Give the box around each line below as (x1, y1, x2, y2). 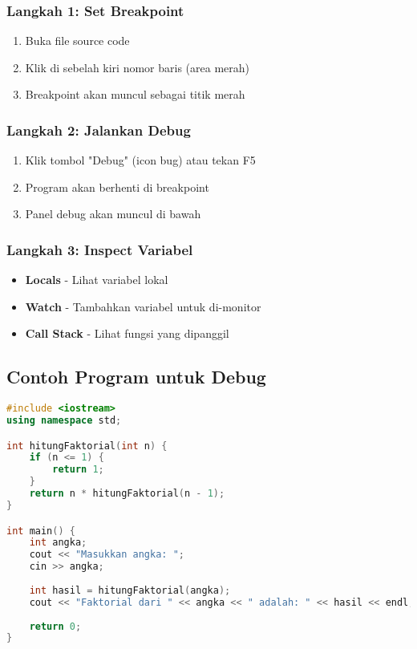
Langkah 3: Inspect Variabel (6, 239, 193, 259)
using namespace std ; (6, 415, 122, 427)
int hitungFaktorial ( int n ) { (6, 440, 168, 452)
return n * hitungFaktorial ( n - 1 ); (29, 488, 225, 500)
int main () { (6, 525, 75, 537)
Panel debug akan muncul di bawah (25, 205, 201, 222)
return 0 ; (29, 620, 82, 632)
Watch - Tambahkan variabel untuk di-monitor (25, 298, 261, 314)
